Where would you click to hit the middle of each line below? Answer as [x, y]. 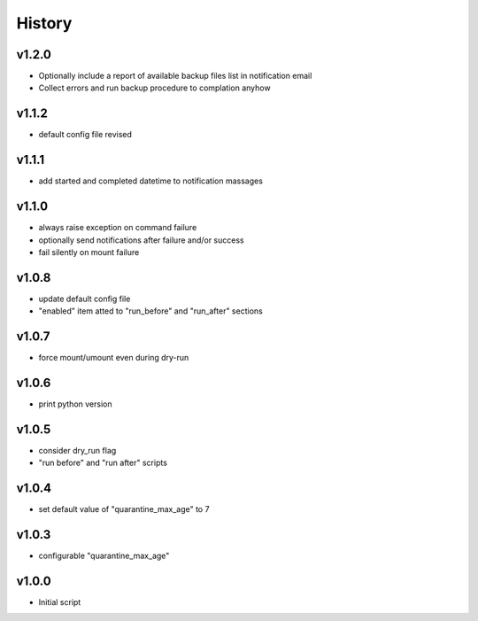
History [44, 23]
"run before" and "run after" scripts [103, 463]
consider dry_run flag [77, 450]
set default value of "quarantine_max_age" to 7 [124, 509]
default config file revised [85, 135]
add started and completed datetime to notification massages [150, 181]
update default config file [85, 299]
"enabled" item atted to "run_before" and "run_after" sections [150, 311]
